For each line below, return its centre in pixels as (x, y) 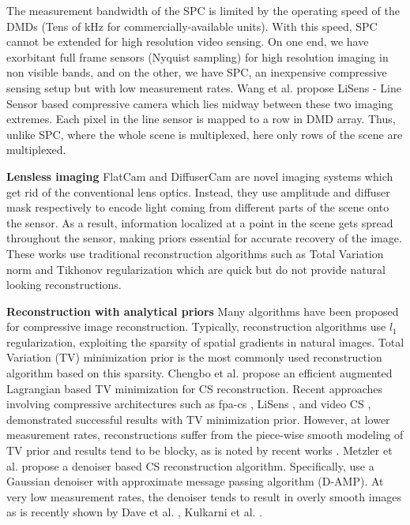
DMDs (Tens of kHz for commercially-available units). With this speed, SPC (192, 26)
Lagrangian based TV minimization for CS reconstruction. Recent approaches (195, 388)
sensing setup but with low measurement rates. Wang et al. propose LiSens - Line (204, 87)
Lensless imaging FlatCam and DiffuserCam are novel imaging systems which (200, 176)
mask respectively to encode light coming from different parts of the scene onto (198, 207)
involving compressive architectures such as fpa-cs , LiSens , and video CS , (189, 404)
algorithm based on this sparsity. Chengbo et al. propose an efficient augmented (199, 373)
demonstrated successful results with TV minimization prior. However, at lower (198, 419)
